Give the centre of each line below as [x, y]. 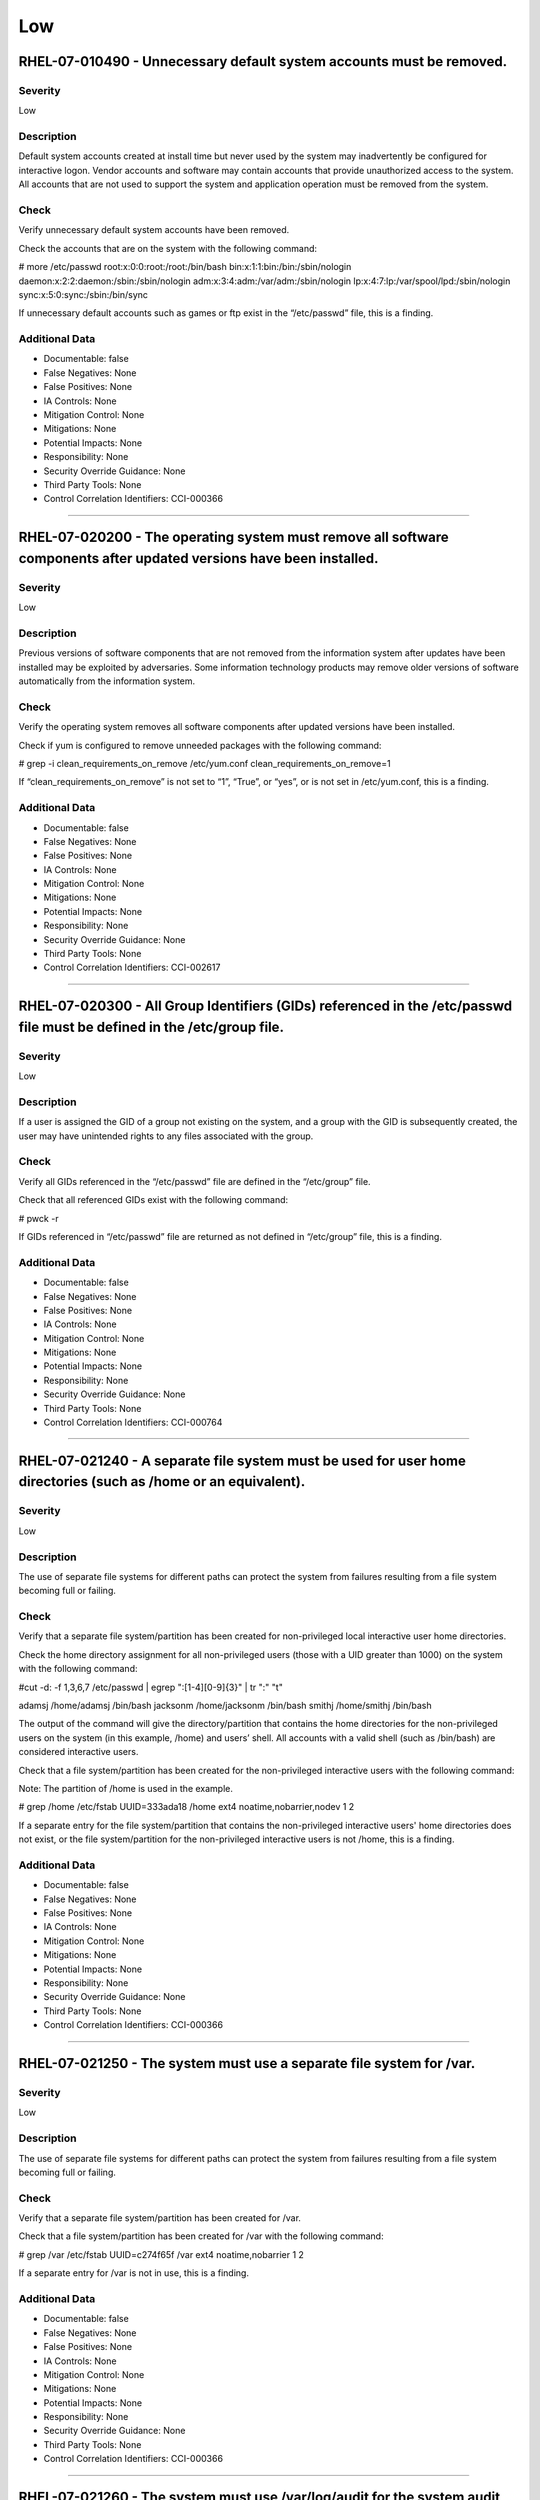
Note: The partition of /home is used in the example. [126, 1788]
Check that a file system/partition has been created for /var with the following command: [201, 2236]
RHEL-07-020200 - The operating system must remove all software [233, 537]
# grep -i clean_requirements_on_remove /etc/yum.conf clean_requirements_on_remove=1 [204, 763]
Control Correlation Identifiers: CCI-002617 [132, 967]
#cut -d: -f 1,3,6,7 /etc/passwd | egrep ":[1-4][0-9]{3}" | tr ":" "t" [151, 1687]
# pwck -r [38, 1218]
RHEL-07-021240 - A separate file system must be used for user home [242, 1460]
